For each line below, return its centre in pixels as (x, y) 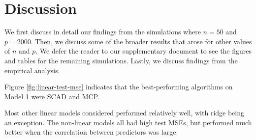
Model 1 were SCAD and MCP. (52, 96)
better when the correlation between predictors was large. (91, 132)
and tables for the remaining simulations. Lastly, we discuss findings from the (121, 60)
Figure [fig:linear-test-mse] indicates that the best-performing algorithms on (119, 87)
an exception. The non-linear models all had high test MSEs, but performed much (128, 122)
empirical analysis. (32, 70)
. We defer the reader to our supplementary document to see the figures (144, 51)
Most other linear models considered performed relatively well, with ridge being (125, 113)
